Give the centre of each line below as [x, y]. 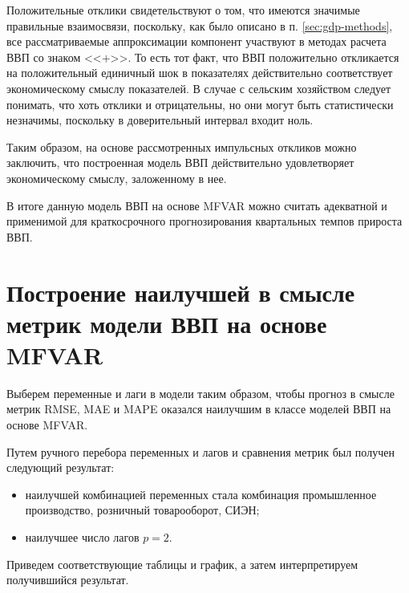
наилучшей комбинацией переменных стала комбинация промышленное [201, 494]
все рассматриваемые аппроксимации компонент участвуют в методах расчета [196, 41]
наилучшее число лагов [82, 536]
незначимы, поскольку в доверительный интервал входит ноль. [160, 120]
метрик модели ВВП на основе [167, 323]
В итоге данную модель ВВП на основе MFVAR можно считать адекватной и [197, 205]
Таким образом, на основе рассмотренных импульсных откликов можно [182, 146]
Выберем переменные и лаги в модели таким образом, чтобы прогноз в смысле [200, 393]
